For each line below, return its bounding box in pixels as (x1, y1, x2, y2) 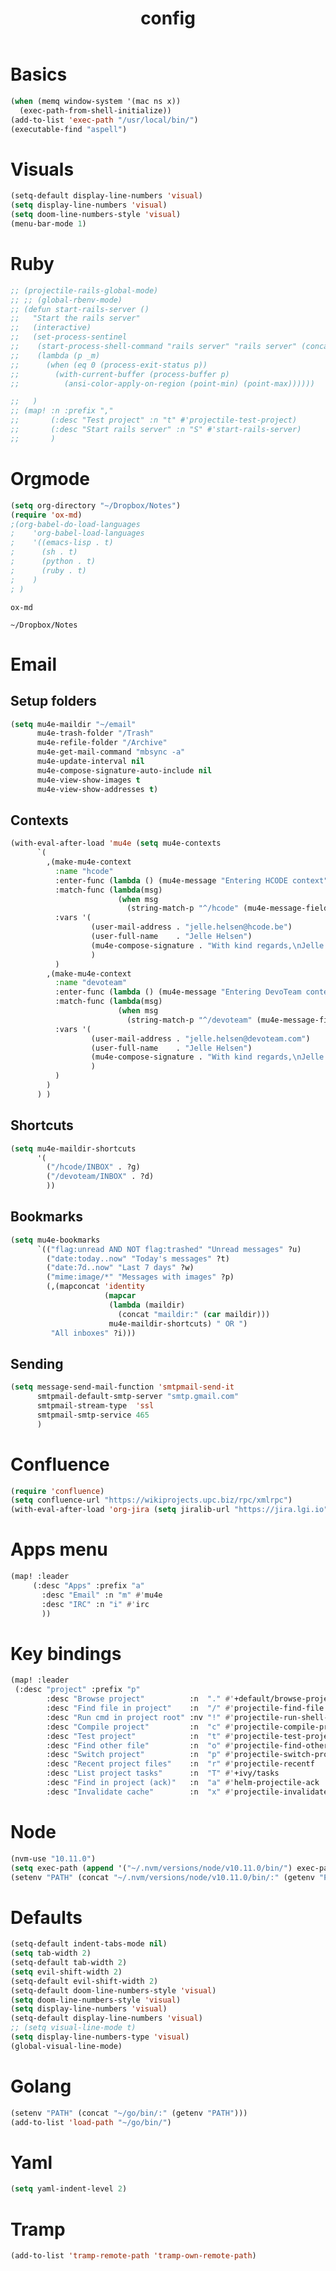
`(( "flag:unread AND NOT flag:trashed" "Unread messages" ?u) (36, 1244, 302, 1254)
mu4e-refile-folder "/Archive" (36, 738, 168, 748)
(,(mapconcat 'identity (46, 1282, 145, 1292)
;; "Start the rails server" (10, 313, 141, 324)
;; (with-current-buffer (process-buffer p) (10, 369, 230, 379)
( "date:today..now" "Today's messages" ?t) (46, 1253, 230, 1264)
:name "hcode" (54, 866, 114, 876)
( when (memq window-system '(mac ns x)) (10, 96, 182, 106)
